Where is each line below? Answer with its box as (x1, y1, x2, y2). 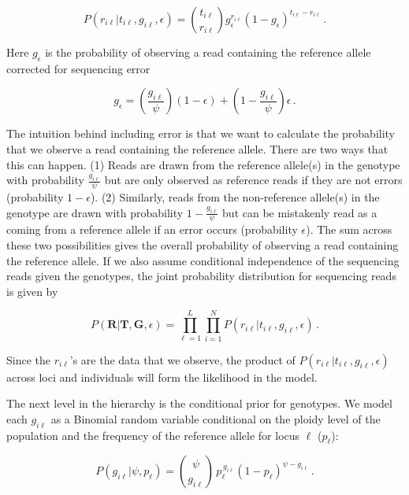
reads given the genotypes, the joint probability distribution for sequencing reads (6, 268, 396, 284)
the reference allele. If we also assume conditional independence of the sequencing (6, 252, 400, 268)
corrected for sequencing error (6, 60, 151, 76)
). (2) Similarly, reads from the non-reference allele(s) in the (90, 189, 380, 205)
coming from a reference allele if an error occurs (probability (6, 221, 298, 238)
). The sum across (306, 221, 392, 238)
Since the (6, 351, 50, 368)
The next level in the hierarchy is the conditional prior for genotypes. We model (6, 395, 392, 412)
